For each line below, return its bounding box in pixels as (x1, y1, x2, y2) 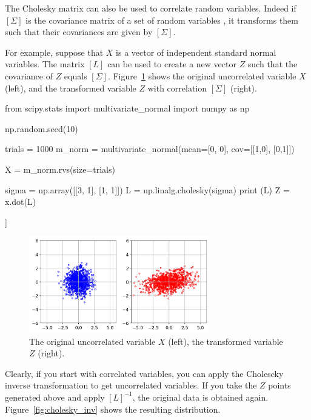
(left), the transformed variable (168, 335, 283, 347)
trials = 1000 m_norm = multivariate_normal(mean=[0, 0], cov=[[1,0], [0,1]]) (5, 142, 295, 155)
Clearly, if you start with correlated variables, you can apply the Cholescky (5, 367, 284, 379)
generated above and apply (5, 390, 105, 403)
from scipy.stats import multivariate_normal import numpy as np (5, 102, 250, 115)
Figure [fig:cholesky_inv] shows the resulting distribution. (5, 402, 221, 415)
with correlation (147, 81, 207, 94)
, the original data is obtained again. (132, 390, 269, 403)
